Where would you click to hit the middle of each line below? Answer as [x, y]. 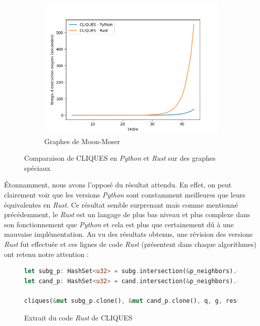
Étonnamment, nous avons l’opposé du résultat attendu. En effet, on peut [118, 185]
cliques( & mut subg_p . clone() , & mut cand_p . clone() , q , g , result [136, 301]
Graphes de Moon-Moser [82, 141]
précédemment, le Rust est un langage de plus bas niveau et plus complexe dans [127, 214]
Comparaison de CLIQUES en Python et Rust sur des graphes [120, 158]
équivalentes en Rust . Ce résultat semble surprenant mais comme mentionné [121, 204]
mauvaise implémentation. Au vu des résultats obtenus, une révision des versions [128, 234]
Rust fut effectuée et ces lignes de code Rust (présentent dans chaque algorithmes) [130, 244]
